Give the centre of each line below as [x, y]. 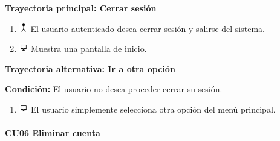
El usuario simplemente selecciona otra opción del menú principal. [153, 109]
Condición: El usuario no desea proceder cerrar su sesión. [114, 89]
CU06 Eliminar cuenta [53, 133]
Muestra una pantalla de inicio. [89, 49]
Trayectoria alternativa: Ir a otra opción [90, 68]
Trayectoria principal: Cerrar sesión [81, 8]
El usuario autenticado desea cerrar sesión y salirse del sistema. [148, 28]
